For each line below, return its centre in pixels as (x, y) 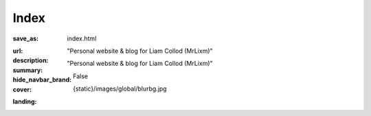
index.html (82, 38)
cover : (22, 89)
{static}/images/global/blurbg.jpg (120, 89)
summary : (28, 70)
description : (31, 60)
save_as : (26, 38)
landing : (25, 101)
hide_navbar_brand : (42, 80)
